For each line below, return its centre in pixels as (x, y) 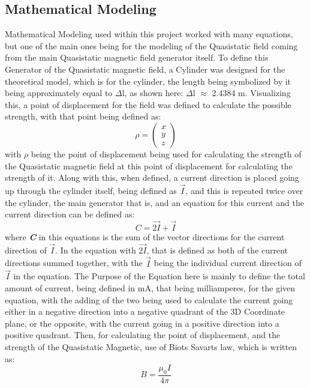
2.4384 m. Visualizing (251, 93)
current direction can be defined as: (70, 214)
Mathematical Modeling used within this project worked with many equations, (149, 34)
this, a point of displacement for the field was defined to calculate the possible (148, 104)
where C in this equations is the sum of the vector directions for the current (145, 236)
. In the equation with (96, 250)
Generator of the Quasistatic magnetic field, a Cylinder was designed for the (145, 69)
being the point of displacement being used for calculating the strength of (166, 153)
